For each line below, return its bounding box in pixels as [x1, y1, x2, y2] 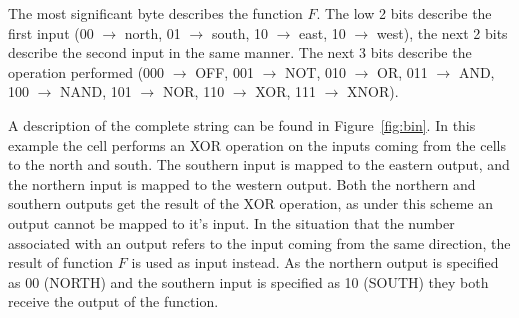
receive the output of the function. [8, 291, 219, 312]
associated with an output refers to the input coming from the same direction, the [8, 232, 511, 253]
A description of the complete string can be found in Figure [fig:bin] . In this [8, 114, 476, 135]
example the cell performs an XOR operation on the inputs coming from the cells [8, 134, 506, 155]
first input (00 [8, 22, 94, 43]
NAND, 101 [60, 81, 132, 102]
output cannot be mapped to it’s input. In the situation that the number [8, 212, 455, 233]
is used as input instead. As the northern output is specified [131, 252, 499, 273]
